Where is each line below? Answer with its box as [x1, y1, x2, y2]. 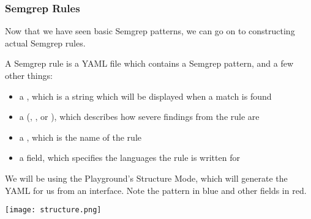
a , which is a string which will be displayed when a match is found [19, 89, 272, 102]
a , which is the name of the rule [19, 130, 142, 143]
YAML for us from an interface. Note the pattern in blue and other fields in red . [5, 184, 307, 196]
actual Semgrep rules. [5, 36, 86, 49]
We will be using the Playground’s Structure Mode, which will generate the [5, 171, 288, 184]
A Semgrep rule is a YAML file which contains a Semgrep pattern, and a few [5, 57, 294, 70]
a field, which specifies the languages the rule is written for [19, 151, 240, 164]
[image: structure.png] [5, 206, 102, 215]
